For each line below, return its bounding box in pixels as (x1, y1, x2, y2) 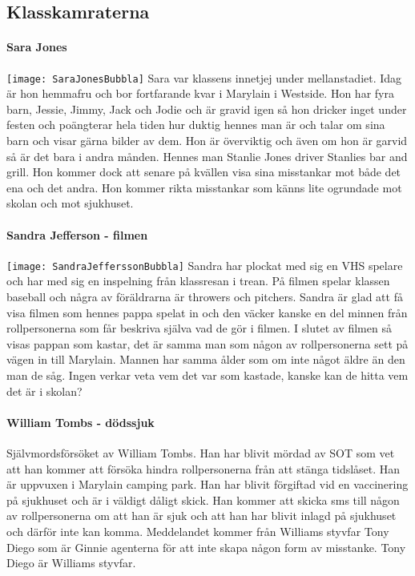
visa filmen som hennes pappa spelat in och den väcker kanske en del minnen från (6, 304, 408, 320)
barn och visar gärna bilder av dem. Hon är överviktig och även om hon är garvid (6, 132, 408, 149)
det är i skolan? (6, 382, 83, 399)
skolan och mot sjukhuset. (6, 195, 134, 211)
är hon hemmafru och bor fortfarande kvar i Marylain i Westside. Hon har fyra (6, 85, 394, 102)
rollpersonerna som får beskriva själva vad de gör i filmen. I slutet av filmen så (6, 320, 392, 336)
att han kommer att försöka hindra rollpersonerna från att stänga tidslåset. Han (6, 460, 401, 477)
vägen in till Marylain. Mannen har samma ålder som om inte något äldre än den (6, 351, 405, 368)
